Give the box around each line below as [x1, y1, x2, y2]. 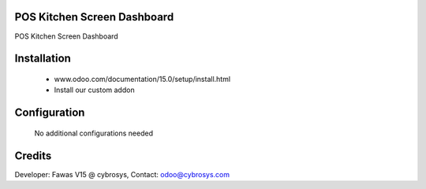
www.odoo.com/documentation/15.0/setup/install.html [54, 74, 231, 83]
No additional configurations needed [34, 128, 154, 138]
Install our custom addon [54, 85, 135, 94]
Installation [14, 52, 71, 65]
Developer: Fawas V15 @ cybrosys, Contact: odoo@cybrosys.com [14, 169, 230, 179]
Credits [14, 149, 52, 162]
